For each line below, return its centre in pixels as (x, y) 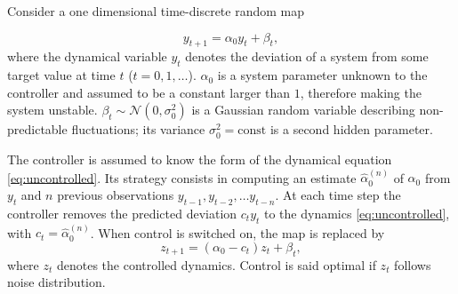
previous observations (116, 194)
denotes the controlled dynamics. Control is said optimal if (216, 264)
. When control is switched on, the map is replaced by (237, 232)
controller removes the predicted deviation (122, 213)
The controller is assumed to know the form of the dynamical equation (200, 159)
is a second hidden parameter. (351, 129)
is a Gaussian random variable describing (303, 110)
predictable (37, 129)
